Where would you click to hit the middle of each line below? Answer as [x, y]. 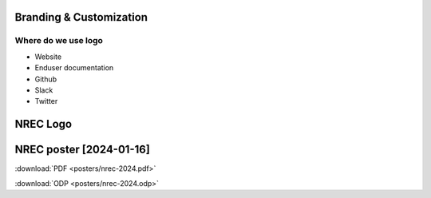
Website [48, 57]
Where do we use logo [59, 41]
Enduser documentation [74, 68]
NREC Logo [43, 124]
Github [46, 79]
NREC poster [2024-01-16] [83, 150]
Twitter [46, 101]
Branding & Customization [81, 17]
